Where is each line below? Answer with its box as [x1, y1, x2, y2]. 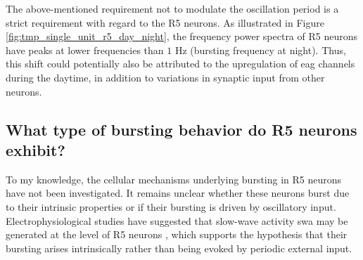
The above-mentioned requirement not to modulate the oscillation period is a [6, 1, 339, 15]
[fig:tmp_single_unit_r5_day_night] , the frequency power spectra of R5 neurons [6, 29, 358, 44]
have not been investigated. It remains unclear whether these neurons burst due [6, 186, 350, 200]
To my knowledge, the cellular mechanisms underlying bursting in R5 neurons [6, 171, 342, 186]
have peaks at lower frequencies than [6, 42, 164, 57]
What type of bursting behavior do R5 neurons [6, 118, 357, 140]
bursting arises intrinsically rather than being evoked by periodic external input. [6, 240, 352, 255]
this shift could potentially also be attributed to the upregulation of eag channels [6, 56, 355, 71]
